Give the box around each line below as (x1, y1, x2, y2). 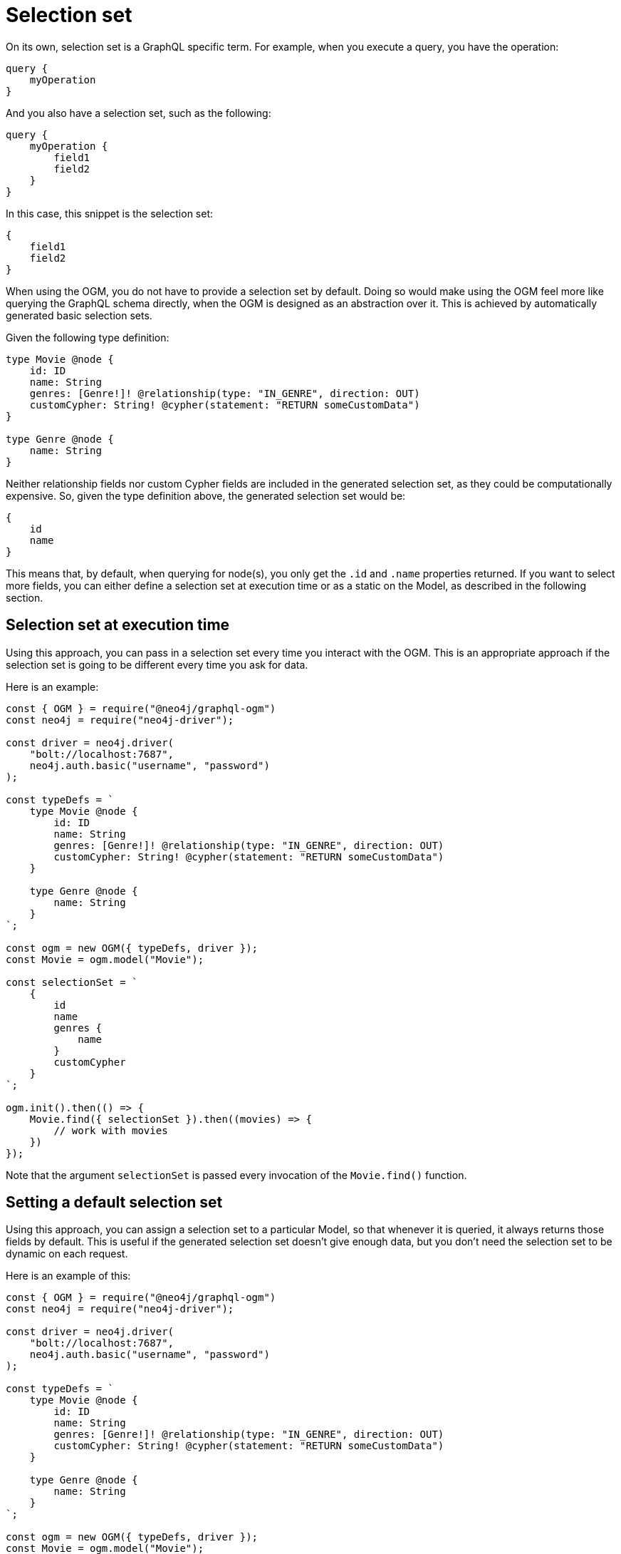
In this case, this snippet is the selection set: (6, 207, 214, 220)
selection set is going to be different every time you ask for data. (6, 658, 308, 671)
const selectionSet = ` (6, 976, 138, 988)
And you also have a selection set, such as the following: (6, 106, 271, 119)
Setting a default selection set (6, 1193, 223, 1212)
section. (6, 591, 43, 604)
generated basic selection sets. (6, 309, 152, 321)
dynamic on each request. (6, 1247, 128, 1260)
